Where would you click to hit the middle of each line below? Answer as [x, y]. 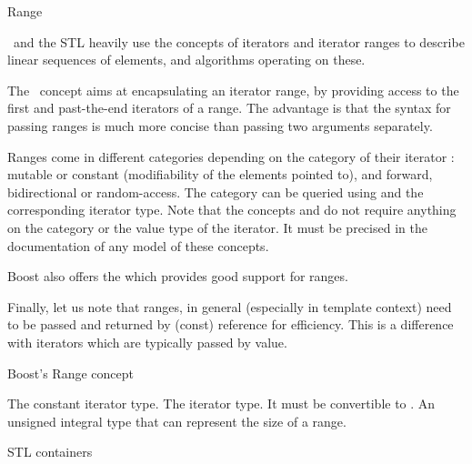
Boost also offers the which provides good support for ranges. [178, 276]
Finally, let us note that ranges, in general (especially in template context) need [230, 306]
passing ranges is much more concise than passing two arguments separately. [220, 125]
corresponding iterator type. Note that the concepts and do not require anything [232, 210]
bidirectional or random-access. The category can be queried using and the [216, 192]
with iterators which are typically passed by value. [147, 342]
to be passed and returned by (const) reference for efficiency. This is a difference [231, 324]
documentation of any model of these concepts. [138, 245]
